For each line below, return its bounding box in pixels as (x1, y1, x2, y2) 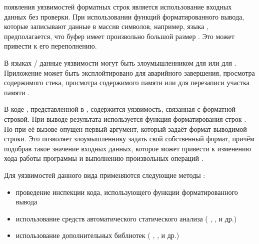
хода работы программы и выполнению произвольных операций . (4, 153, 203, 163)
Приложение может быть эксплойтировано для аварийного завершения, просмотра (4, 67, 255, 78)
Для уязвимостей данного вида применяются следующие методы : (4, 169, 205, 180)
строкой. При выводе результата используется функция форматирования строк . (4, 113, 246, 124)
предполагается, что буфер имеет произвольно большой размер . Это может (4, 31, 234, 41)
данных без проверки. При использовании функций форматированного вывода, (4, 11, 244, 22)
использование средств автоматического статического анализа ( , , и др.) (15, 213, 237, 223)
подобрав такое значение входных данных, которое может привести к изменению (4, 143, 251, 153)
